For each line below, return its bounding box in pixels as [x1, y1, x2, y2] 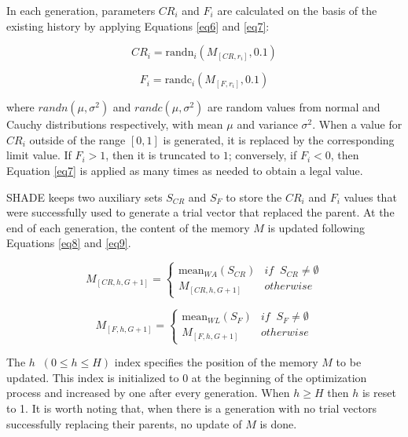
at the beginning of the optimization [191, 369, 367, 385]
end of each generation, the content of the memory [6, 219, 250, 235]
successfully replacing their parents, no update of [6, 415, 242, 432]
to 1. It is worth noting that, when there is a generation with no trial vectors [6, 399, 377, 416]
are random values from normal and [208, 99, 380, 115]
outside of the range [29, 131, 126, 147]
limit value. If [6, 147, 72, 163]
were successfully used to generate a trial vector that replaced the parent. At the [6, 204, 395, 220]
